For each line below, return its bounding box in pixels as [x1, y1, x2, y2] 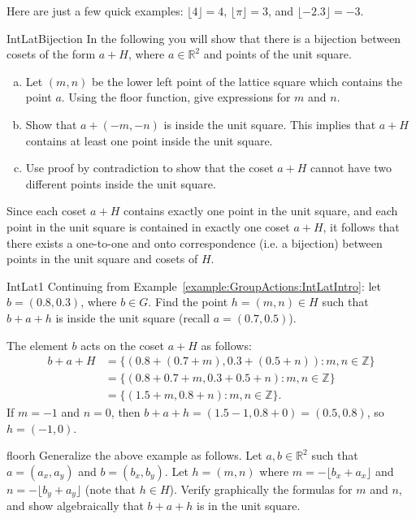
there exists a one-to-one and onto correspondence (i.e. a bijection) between [6, 234, 383, 251]
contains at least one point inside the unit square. [25, 132, 273, 149]
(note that [84, 480, 136, 497]
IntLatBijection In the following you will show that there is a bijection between [6, 29, 401, 46]
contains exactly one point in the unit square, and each [123, 202, 398, 219]
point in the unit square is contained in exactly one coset [6, 218, 290, 235]
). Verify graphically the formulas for [169, 480, 353, 497]
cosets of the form [6, 45, 96, 63]
